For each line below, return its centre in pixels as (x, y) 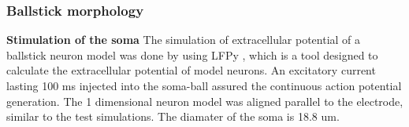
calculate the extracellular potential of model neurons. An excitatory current (191, 70)
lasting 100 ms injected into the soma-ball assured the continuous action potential (204, 85)
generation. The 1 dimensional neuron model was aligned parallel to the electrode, (205, 101)
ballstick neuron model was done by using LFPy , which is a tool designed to (192, 54)
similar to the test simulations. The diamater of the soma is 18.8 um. (173, 116)
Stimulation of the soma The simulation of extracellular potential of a (184, 40)
